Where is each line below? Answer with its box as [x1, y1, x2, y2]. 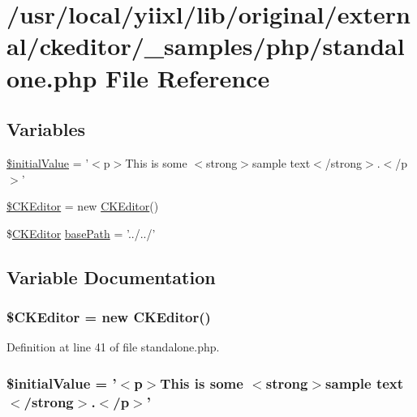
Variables [6, 117, 86, 142]
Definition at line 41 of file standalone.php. [6, 338, 220, 355]
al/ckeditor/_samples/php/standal [6, 29, 405, 62]
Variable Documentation [6, 264, 216, 289]
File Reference [105, 61, 270, 94]
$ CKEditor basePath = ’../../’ [6, 224, 156, 241]
